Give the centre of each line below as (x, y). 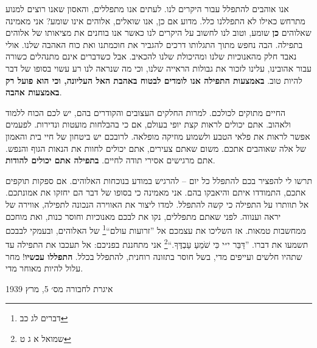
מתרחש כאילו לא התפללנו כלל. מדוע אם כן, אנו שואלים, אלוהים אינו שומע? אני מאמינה (155, 20)
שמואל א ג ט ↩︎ (45, 338)
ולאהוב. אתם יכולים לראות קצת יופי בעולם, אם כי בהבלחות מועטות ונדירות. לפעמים (148, 124)
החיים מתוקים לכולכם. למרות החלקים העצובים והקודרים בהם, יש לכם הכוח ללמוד (146, 112)
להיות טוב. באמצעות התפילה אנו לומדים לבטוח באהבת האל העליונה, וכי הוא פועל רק (154, 80)
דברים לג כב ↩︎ (44, 318)
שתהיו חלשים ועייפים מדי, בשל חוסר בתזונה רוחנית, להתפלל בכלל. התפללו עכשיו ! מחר (154, 256)
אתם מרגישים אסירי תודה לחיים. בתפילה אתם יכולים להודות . (110, 160)
